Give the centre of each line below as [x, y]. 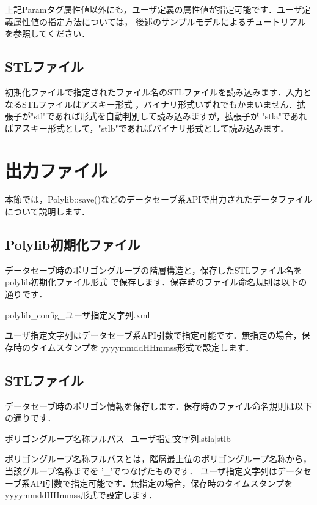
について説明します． [48, 211]
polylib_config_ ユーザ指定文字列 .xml [78, 314]
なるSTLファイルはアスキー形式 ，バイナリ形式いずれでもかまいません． [151, 104]
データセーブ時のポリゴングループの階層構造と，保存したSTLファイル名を [154, 270]
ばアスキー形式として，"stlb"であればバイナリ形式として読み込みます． [147, 128]
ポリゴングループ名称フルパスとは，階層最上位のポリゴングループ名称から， [158, 459]
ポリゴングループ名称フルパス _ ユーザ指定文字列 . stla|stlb [118, 438]
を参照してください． [48, 33]
